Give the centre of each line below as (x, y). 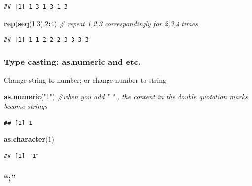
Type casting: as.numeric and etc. (72, 61)
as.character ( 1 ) (29, 139)
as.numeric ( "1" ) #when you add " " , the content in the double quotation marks (126, 96)
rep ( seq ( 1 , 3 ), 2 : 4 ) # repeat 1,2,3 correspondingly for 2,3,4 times (101, 23)
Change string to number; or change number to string (85, 80)
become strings (26, 106)
